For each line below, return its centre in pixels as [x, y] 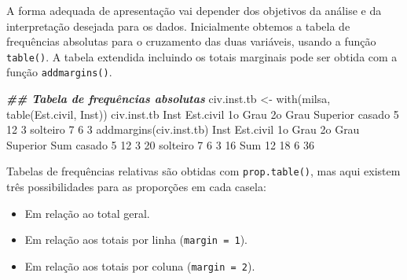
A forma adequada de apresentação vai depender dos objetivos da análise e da [194, 10]
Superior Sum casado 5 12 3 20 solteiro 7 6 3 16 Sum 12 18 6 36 [160, 144]
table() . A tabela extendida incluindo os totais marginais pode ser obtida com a [202, 56]
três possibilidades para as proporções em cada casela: [136, 187]
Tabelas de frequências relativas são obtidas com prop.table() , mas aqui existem [203, 171]
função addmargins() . [59, 72]
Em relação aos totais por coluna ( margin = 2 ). [140, 265]
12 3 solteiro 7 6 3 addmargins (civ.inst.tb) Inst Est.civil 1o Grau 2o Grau [183, 129]
